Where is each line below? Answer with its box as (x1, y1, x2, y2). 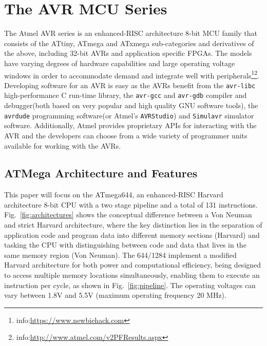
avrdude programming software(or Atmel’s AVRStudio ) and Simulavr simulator (4, 110, 254, 120)
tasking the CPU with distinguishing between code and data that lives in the (4, 239, 246, 250)
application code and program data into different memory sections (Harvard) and (4, 229, 260, 240)
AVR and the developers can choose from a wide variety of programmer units (4, 130, 247, 140)
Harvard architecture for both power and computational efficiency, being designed (4, 259, 261, 270)
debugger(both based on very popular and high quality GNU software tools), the (4, 100, 258, 111)
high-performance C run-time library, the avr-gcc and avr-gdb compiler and (4, 90, 247, 100)
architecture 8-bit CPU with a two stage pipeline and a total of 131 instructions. (4, 199, 258, 210)
